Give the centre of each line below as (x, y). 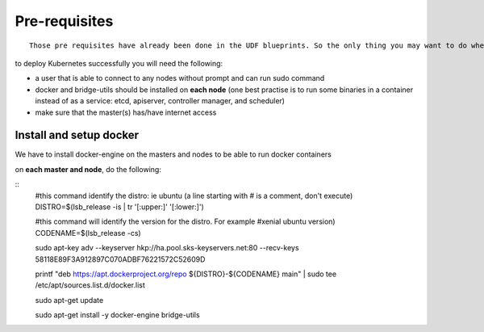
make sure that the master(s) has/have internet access (126, 112)
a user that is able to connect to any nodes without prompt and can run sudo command (180, 78)
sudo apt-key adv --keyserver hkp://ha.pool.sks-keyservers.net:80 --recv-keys (167, 248)
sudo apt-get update (69, 300)
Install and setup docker (77, 135)
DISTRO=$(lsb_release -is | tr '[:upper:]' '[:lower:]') (120, 207)
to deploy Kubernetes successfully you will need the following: (119, 63)
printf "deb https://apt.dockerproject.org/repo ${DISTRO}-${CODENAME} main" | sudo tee (186, 274)
